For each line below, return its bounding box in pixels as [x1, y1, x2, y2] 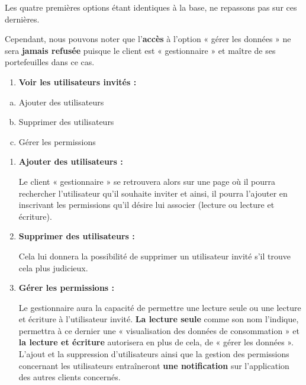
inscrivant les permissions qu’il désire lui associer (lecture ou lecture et [18, 198, 275, 211]
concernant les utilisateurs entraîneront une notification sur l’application [18, 359, 289, 371]
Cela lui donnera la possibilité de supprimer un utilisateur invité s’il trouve [18, 249, 291, 262]
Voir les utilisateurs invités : [18, 75, 137, 88]
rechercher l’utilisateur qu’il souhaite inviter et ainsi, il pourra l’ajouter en [18, 187, 288, 199]
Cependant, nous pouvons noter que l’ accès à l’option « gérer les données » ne [5, 33, 291, 45]
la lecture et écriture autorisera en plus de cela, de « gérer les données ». [18, 336, 294, 348]
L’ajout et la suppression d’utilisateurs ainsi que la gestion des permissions [18, 348, 289, 360]
